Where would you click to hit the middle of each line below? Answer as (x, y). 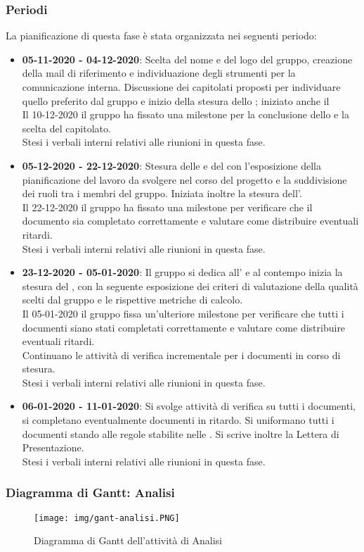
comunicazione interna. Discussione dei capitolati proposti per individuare (181, 87)
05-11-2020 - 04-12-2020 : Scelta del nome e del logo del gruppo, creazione (187, 59)
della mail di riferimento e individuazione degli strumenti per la (159, 73)
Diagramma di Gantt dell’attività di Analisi (128, 540)
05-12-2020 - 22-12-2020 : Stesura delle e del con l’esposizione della (171, 165)
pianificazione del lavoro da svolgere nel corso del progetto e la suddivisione (184, 179)
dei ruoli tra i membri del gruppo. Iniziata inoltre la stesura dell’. (162, 193)
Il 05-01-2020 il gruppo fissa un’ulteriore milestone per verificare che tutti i (183, 313)
